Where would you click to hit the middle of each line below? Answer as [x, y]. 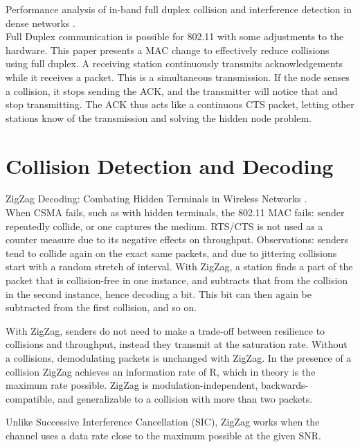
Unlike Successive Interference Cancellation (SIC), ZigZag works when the [163, 422]
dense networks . [40, 23]
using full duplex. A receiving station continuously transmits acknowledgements [174, 63]
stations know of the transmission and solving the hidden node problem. [159, 117]
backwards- [285, 385]
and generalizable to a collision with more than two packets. [185, 398]
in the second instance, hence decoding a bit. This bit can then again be [159, 293]
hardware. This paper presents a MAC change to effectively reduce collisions [168, 50]
